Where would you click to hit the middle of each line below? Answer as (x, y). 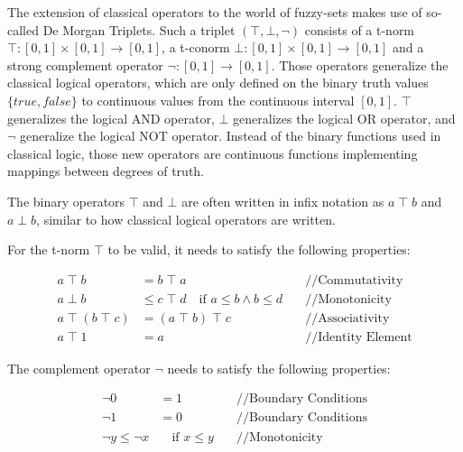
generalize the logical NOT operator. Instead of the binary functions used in (231, 136)
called (23, 29)
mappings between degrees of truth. (106, 171)
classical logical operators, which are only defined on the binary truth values (218, 83)
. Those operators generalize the (360, 65)
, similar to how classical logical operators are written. (186, 219)
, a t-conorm (196, 47)
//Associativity (347, 318)
